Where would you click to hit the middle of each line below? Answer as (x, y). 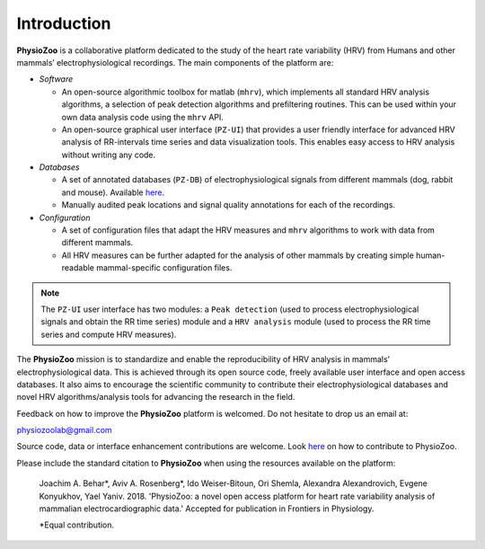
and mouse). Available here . (113, 192)
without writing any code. (109, 155)
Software (56, 79)
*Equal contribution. (77, 525)
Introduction (64, 23)
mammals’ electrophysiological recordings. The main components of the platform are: (175, 62)
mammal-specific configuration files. (164, 268)
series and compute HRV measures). (109, 334)
